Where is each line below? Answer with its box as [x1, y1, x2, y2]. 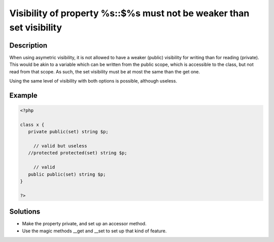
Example [9, 91, 38, 100]
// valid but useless [33, 143, 87, 149]
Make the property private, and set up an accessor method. [22, 221, 147, 227]
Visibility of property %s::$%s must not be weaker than [9, 8, 250, 19]
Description [9, 41, 48, 50]
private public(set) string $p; [28, 129, 109, 135]
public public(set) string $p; [28, 171, 106, 177]
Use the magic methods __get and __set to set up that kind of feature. [22, 228, 167, 234]
